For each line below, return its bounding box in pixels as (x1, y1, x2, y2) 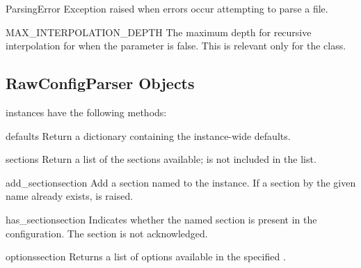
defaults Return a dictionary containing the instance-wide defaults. (6, 128, 291, 143)
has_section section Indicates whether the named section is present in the (6, 212, 317, 226)
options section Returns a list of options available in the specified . (6, 249, 286, 264)
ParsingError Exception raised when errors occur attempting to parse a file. (6, 1, 328, 15)
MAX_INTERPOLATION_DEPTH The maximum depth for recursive (6, 24, 312, 39)
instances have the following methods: (6, 104, 167, 119)
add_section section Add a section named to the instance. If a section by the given (6, 175, 356, 189)
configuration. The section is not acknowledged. (6, 226, 208, 240)
